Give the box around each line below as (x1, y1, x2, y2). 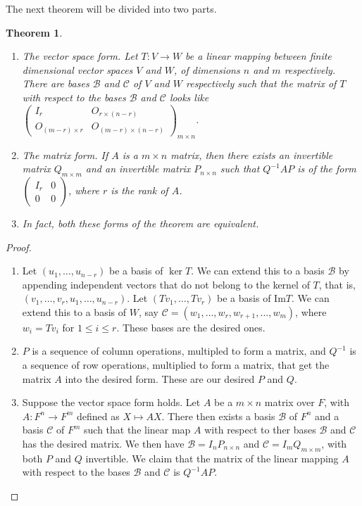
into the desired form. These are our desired (65, 371, 255, 386)
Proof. (6, 239, 32, 254)
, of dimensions (173, 62, 240, 77)
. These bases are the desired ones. (116, 320, 266, 334)
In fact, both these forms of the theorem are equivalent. (22, 215, 259, 230)
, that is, (318, 277, 356, 291)
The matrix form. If (22, 147, 108, 162)
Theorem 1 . (6, 25, 63, 39)
